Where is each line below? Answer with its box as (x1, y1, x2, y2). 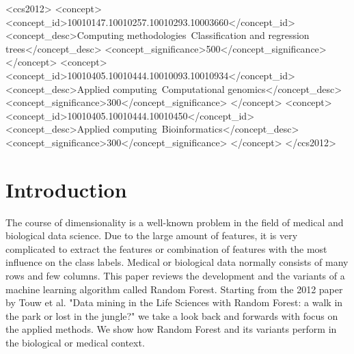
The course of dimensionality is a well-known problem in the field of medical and (5, 215, 344, 229)
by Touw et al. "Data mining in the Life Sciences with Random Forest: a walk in (5, 295, 343, 310)
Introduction (5, 175, 127, 203)
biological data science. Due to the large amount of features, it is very (5, 228, 298, 243)
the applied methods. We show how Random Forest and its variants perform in (5, 322, 337, 336)
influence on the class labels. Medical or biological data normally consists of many (5, 255, 349, 269)
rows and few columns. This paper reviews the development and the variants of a (5, 269, 345, 283)
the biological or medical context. (5, 336, 145, 349)
